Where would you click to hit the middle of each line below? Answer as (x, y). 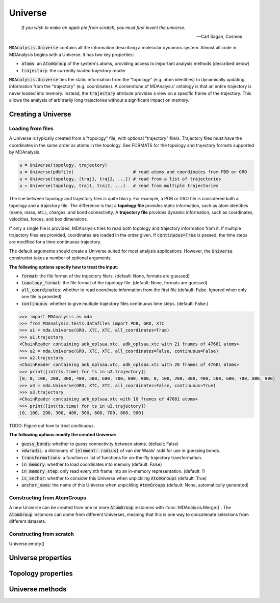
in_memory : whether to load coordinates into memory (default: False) (92, 464)
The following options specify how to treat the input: (64, 267)
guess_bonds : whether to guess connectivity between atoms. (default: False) (100, 444)
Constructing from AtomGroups (48, 498)
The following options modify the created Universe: (63, 435)
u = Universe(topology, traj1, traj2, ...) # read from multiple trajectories (119, 186)
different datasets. (27, 521)
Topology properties (41, 574)
